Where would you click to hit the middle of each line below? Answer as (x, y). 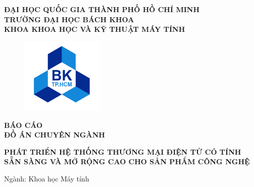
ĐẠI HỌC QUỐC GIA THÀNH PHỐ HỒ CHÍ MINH (102, 9)
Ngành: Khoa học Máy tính (47, 179)
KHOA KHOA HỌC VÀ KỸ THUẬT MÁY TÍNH (95, 29)
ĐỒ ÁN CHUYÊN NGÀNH (55, 135)
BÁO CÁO (23, 125)
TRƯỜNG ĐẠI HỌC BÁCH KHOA (69, 19)
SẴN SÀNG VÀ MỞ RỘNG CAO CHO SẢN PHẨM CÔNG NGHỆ (127, 161)
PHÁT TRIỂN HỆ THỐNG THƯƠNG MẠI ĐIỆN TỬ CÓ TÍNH (123, 151)
